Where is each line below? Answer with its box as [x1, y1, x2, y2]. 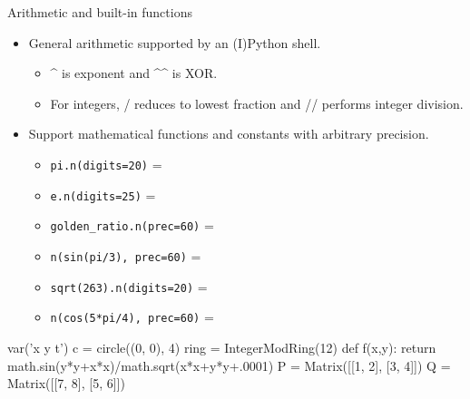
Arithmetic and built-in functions [7, 3, 192, 21]
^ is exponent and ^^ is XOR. [50, 63, 218, 83]
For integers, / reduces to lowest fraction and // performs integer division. [50, 93, 464, 112]
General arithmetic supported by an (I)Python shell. [28, 33, 321, 52]
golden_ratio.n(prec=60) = [50, 216, 214, 235]
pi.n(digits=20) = [50, 154, 162, 173]
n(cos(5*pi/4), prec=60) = [50, 307, 214, 326]
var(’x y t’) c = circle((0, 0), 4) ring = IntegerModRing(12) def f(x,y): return [7, 337, 436, 356]
